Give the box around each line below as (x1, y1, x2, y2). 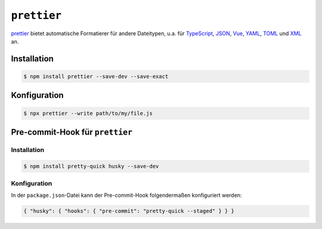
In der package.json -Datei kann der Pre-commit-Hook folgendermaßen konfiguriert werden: (11, 191, 242, 199)
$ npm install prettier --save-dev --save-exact (23, 73, 169, 80)
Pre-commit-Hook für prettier (11, 127, 133, 137)
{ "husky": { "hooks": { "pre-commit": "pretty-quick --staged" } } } (23, 208, 235, 215)
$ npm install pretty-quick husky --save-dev (23, 163, 159, 169)
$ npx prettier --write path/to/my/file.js (23, 110, 153, 116)
